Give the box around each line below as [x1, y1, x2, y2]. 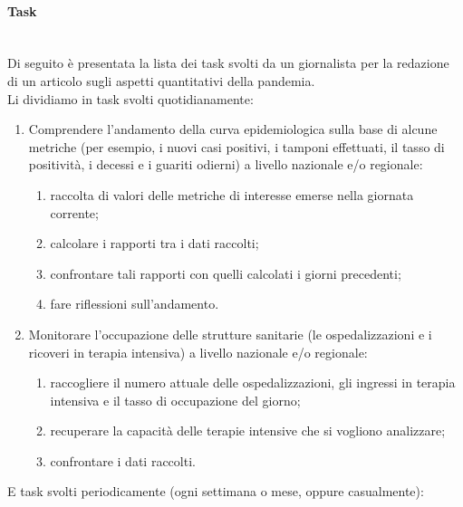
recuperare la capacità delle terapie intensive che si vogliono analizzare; [50, 421, 446, 440]
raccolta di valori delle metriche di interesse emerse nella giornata [50, 185, 414, 204]
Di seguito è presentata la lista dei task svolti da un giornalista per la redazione [7, 53, 449, 72]
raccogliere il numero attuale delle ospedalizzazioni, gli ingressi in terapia [50, 373, 456, 392]
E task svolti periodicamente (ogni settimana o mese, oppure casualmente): [7, 482, 424, 501]
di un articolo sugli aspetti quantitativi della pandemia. [7, 71, 315, 90]
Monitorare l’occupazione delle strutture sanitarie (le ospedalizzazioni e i [28, 324, 432, 343]
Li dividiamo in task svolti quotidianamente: [7, 89, 254, 108]
